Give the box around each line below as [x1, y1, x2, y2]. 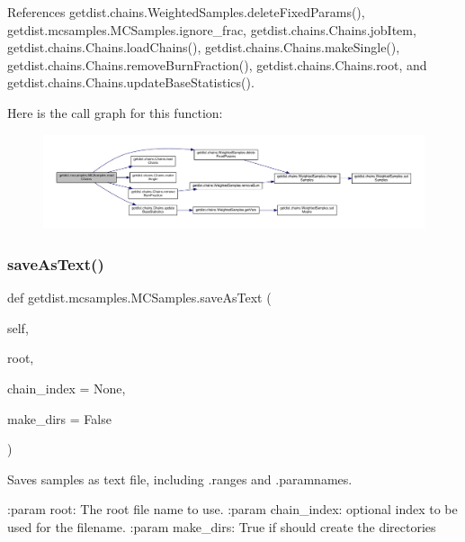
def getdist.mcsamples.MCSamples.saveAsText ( [7, 288, 272, 307]
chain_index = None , [7, 378, 126, 397]
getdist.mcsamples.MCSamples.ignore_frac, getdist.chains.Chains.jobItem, [7, 20, 416, 39]
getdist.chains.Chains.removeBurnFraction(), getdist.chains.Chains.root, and [7, 55, 427, 74]
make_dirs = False [7, 409, 112, 428]
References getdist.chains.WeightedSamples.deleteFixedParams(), [7, 3, 365, 21]
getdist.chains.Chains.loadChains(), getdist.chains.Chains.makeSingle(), [7, 38, 400, 57]
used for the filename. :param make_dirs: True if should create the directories [7, 517, 436, 536]
